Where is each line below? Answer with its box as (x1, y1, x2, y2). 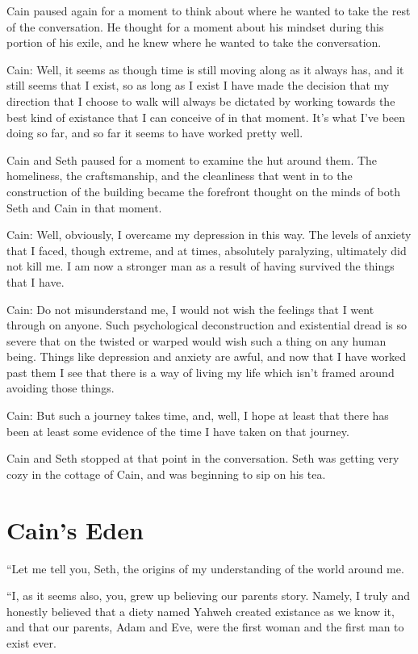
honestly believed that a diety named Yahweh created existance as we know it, (6, 602, 395, 619)
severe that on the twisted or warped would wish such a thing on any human (6, 332, 387, 349)
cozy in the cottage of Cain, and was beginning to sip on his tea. (6, 465, 326, 482)
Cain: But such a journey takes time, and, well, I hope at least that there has (6, 407, 389, 424)
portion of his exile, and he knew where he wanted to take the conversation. (6, 34, 382, 51)
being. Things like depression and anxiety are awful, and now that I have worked (6, 348, 407, 365)
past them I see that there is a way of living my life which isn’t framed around (6, 363, 395, 380)
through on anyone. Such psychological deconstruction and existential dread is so (6, 317, 407, 333)
